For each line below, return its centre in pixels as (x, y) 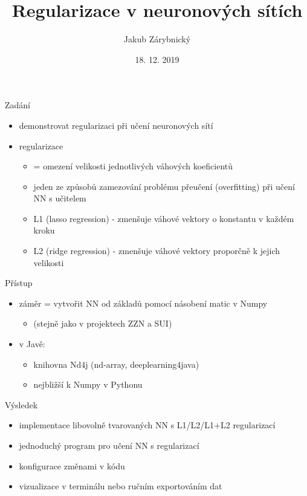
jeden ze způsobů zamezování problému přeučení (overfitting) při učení (164, 186)
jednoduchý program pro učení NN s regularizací (109, 445)
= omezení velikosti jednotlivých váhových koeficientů (133, 166)
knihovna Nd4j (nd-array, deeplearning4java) (116, 364)
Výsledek (21, 404)
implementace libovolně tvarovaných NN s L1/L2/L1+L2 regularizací (147, 425)
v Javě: (32, 344)
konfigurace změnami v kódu (72, 465)
